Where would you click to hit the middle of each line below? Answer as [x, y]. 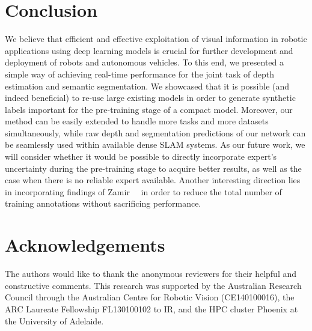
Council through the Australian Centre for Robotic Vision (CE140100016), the [150, 297]
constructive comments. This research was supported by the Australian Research [153, 285]
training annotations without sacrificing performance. [103, 203]
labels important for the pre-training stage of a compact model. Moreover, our [149, 109]
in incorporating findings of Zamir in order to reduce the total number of [143, 191]
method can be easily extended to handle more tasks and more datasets [137, 121]
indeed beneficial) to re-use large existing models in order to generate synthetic [150, 98]
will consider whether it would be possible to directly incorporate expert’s [141, 156]
